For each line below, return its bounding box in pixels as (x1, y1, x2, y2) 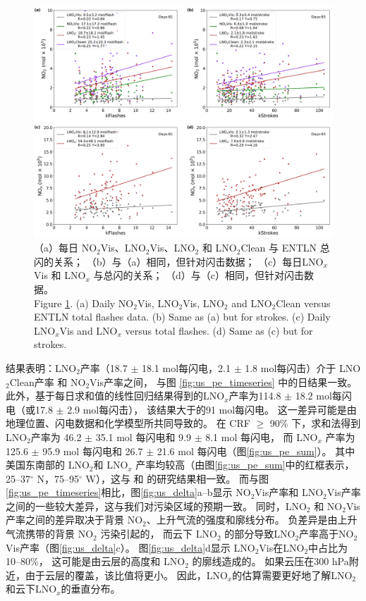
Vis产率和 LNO (255, 485, 324, 500)
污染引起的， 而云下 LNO (100, 526, 217, 541)
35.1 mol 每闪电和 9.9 (95, 429, 191, 444)
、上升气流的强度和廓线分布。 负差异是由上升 (146, 512, 358, 527)
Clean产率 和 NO (9, 374, 86, 389)
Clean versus (276, 295, 331, 310)
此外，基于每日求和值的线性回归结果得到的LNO (6, 388, 225, 403)
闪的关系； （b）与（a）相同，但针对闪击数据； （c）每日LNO (34, 254, 324, 268)
